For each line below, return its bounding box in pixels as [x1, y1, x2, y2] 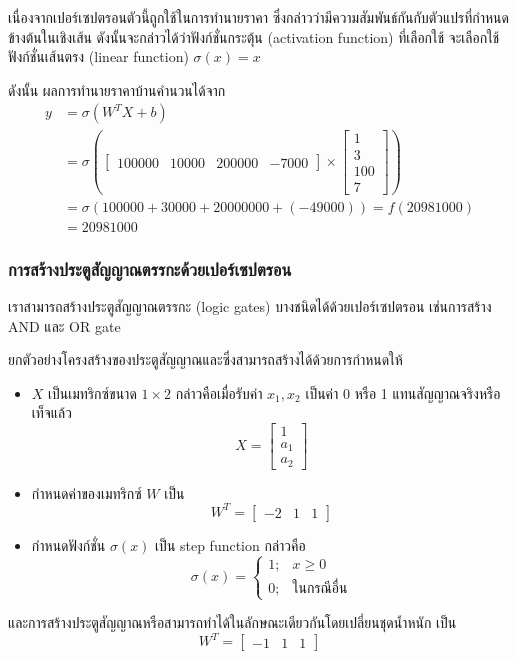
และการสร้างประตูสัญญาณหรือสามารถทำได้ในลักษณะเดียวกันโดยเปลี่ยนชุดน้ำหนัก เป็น [8, 612, 457, 633]
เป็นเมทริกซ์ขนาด [48, 382, 137, 403]
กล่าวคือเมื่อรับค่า [175, 382, 263, 403]
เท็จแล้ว [31, 402, 72, 423]
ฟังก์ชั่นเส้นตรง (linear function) [8, 46, 189, 67]
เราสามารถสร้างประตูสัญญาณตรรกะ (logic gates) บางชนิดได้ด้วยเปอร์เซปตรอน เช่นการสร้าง [8, 295, 492, 316]
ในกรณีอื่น [292, 581, 348, 596]
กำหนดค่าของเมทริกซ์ [31, 482, 142, 503]
